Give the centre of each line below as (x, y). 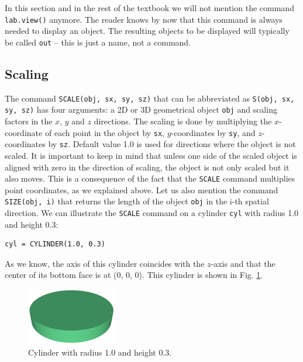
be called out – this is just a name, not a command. (98, 42)
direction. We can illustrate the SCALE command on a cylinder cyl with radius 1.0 (152, 213)
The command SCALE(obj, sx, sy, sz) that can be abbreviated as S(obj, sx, (150, 98)
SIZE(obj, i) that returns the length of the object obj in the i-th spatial (137, 201)
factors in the (29, 121)
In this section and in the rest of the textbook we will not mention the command (149, 8)
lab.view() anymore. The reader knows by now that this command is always (144, 19)
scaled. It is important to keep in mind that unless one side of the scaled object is (151, 155)
